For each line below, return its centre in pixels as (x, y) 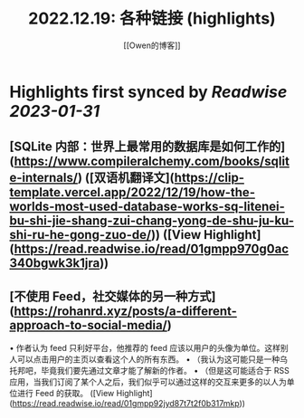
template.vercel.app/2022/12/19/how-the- (133, 192)
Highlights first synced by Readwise (148, 92)
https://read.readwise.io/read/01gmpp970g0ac (152, 249)
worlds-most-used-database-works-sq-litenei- (147, 207)
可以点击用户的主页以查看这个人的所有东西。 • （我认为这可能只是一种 (148, 359)
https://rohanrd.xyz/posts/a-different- (125, 311)
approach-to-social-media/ (88, 325)
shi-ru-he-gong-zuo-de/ (81, 235)
